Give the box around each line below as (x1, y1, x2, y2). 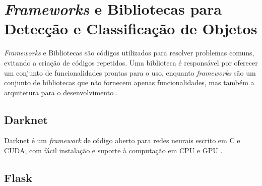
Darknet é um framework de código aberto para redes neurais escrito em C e (4, 135, 240, 146)
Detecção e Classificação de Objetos (4, 18, 257, 39)
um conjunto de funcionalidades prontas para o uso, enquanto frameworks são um (4, 67, 256, 78)
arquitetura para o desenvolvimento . (4, 87, 118, 97)
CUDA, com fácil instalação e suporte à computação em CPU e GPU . (4, 145, 223, 156)
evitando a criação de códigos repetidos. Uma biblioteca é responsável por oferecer (4, 57, 258, 68)
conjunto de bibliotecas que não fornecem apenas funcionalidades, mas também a (4, 77, 254, 88)
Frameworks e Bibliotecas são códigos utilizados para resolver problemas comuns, (4, 47, 254, 58)
